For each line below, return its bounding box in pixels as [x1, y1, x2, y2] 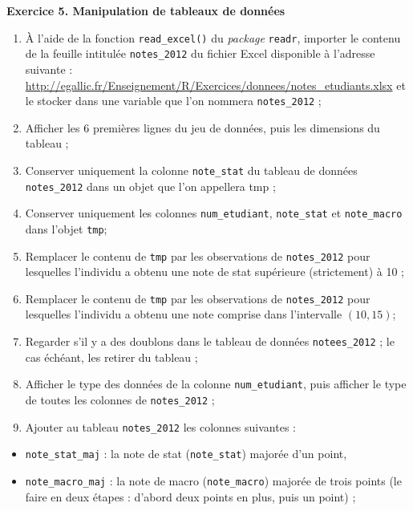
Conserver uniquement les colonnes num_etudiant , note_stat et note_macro [25, 205, 403, 221]
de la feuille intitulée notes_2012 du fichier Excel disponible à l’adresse [25, 45, 375, 62]
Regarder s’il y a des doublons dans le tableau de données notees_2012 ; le [25, 333, 395, 350]
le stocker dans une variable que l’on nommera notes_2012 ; [25, 92, 322, 109]
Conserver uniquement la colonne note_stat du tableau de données [25, 161, 358, 178]
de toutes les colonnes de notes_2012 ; [25, 391, 215, 408]
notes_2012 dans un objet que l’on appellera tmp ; [25, 177, 276, 194]
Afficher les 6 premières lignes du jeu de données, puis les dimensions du [25, 119, 380, 136]
